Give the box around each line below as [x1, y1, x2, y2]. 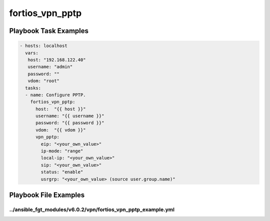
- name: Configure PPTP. [25, 92, 86, 98]
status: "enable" [40, 169, 83, 175]
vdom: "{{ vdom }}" [35, 127, 86, 133]
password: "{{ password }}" [35, 120, 104, 126]
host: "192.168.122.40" [27, 57, 86, 63]
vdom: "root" [27, 78, 60, 84]
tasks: [25, 85, 41, 91]
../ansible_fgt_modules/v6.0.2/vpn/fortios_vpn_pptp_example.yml [9, 206, 175, 213]
